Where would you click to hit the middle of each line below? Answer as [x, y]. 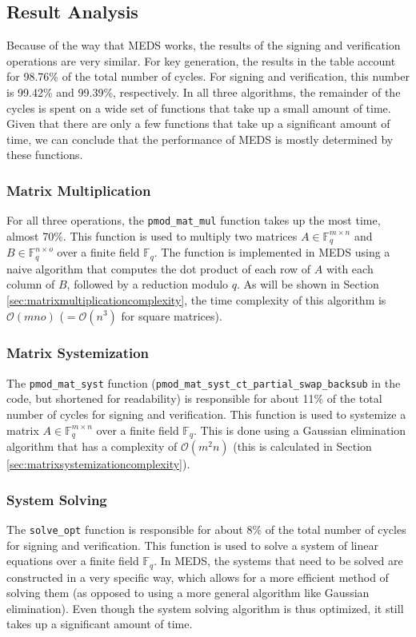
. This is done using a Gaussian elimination [300, 430]
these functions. [45, 155]
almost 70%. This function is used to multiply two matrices [152, 235]
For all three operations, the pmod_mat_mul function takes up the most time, [194, 220]
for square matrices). [172, 315]
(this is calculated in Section [302, 446]
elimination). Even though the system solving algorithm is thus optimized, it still [205, 608]
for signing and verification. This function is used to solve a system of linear [192, 545]
